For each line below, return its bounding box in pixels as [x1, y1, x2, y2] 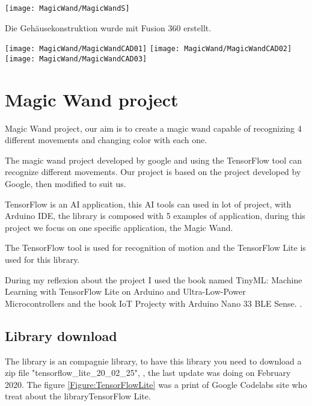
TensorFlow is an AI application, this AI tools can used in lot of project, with [5, 197, 292, 210]
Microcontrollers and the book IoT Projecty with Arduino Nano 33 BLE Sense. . [5, 297, 302, 309]
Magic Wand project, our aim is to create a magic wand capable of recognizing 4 [5, 121, 302, 134]
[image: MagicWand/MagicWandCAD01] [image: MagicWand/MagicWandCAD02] [5, 45, 292, 54]
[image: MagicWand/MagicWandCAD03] [5, 54, 147, 63]
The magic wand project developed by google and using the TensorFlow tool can [5, 153, 302, 166]
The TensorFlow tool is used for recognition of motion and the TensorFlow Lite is [5, 241, 306, 254]
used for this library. [5, 253, 80, 266]
